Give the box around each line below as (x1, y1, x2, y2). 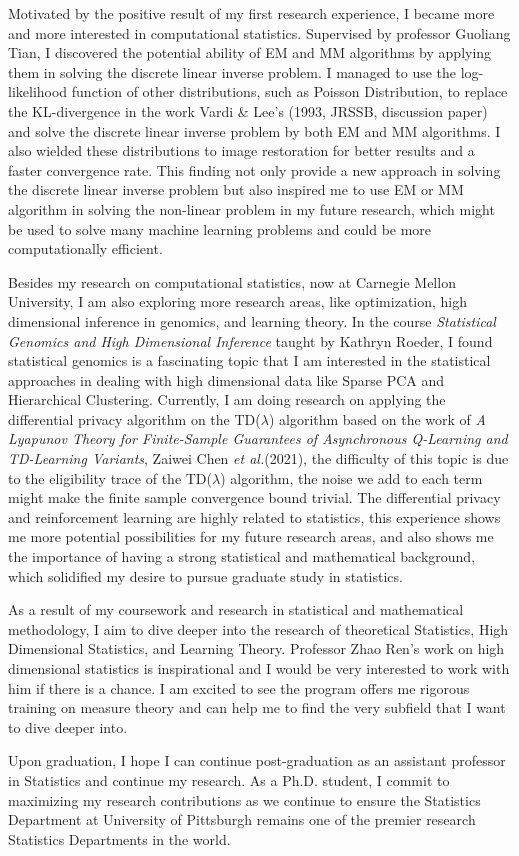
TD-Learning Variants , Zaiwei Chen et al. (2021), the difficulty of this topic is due (8, 448, 509, 469)
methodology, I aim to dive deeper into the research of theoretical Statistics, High (8, 618, 509, 639)
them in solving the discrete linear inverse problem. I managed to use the (8, 61, 457, 82)
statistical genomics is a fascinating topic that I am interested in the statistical (8, 350, 491, 371)
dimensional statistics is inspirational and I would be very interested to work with (8, 658, 510, 678)
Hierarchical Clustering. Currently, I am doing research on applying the (8, 389, 446, 410)
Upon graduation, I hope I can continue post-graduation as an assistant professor (8, 750, 506, 771)
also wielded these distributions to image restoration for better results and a (8, 140, 475, 161)
